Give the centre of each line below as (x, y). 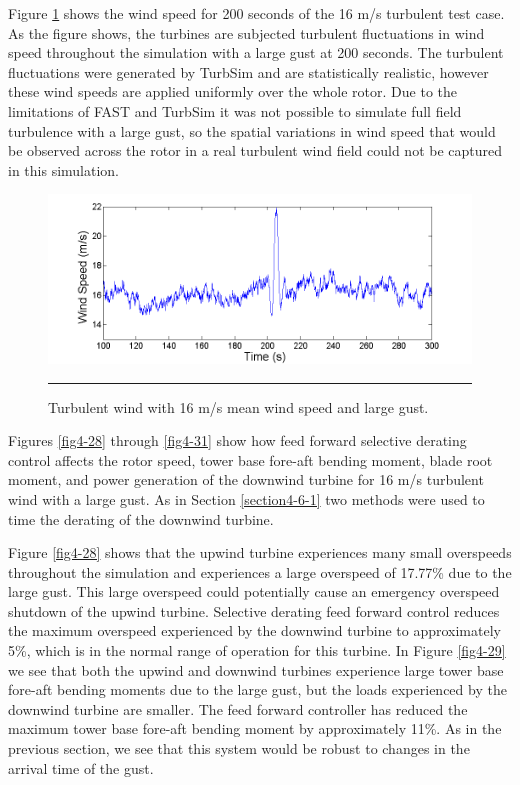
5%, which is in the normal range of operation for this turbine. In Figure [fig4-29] (257, 650)
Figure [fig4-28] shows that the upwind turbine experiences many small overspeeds (260, 552)
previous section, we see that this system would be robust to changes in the (239, 748)
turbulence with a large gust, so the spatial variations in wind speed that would (252, 130)
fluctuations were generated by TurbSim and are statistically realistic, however (248, 71)
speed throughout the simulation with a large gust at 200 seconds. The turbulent (256, 52)
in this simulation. (64, 169)
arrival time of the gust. (81, 767)
